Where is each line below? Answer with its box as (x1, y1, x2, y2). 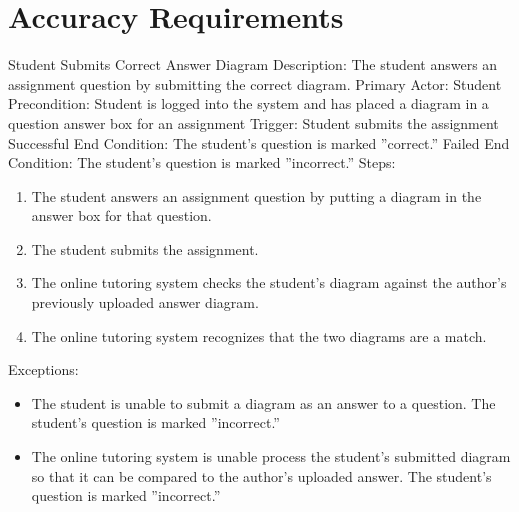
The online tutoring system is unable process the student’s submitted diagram (31, 446, 511, 467)
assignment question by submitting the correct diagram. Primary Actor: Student (8, 73, 502, 94)
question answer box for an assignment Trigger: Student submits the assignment (8, 112, 499, 133)
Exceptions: (8, 359, 79, 380)
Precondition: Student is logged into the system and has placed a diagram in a (8, 93, 489, 114)
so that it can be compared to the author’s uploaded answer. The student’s (31, 465, 492, 486)
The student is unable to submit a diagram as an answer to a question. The (31, 392, 496, 413)
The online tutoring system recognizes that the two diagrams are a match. (31, 325, 487, 346)
